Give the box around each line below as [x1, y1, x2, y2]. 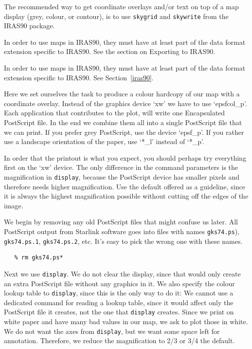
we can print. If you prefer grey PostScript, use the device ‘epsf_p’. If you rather [4, 127, 244, 137]
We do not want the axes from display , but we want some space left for [4, 326, 220, 336]
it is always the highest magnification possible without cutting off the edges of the [4, 191, 249, 201]
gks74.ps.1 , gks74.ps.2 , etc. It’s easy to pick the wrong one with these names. [4, 236, 243, 246]
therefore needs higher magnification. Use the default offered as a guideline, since [4, 181, 245, 191]
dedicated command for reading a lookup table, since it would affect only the [4, 297, 234, 307]
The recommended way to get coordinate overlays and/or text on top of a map [4, 1, 239, 11]
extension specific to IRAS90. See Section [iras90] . [4, 72, 154, 82]
